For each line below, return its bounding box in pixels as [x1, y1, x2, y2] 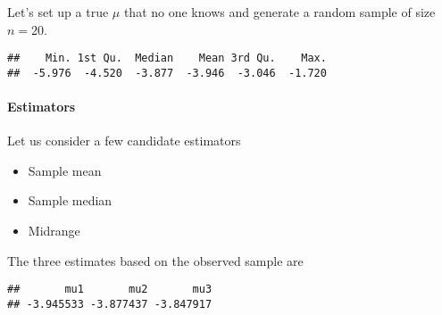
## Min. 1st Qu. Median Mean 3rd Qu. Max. [7, 52, 327, 65]
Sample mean [28, 161, 102, 179]
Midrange [28, 221, 80, 240]
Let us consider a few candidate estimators [7, 131, 241, 150]
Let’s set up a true [7, 3, 109, 21]
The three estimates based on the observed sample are [7, 251, 304, 269]
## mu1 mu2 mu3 [7, 283, 213, 296]
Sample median [28, 191, 113, 210]
